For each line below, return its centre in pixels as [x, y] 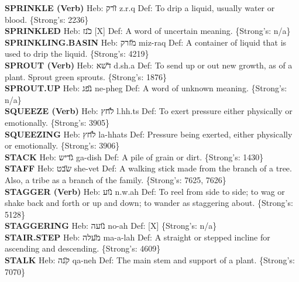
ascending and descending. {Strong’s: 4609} [83, 248]
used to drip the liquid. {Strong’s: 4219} [77, 54]
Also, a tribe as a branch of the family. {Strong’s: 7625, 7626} [116, 179]
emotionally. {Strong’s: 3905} [57, 122]
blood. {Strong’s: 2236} [47, 19]
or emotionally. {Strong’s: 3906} [62, 145]
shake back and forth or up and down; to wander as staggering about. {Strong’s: [149, 203]
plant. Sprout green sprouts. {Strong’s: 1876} [86, 76]
